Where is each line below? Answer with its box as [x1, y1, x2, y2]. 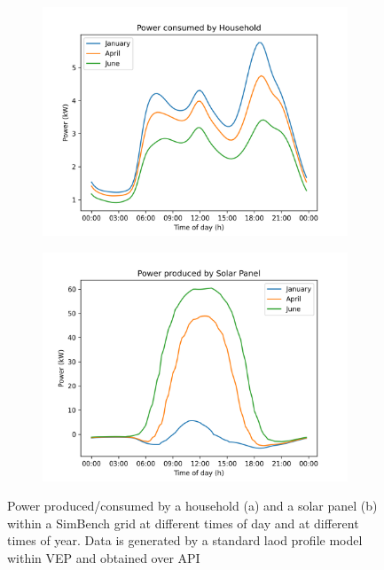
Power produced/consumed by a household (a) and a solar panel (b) [7, 496, 378, 515]
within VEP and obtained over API [7, 548, 200, 566]
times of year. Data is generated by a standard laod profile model [7, 531, 363, 550]
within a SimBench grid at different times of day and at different [7, 513, 359, 532]
